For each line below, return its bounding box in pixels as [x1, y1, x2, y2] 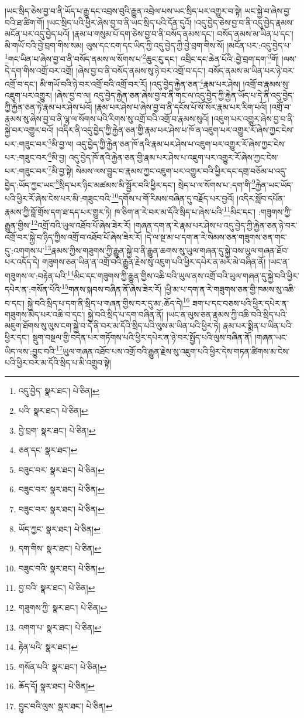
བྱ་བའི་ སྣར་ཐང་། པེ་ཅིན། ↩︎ [18, 581, 95, 594]
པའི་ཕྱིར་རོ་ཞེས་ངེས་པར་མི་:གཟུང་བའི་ [5, 192, 112, 204]
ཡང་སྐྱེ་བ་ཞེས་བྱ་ [244, 5, 291, 16]
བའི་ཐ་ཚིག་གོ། [5, 16, 44, 28]
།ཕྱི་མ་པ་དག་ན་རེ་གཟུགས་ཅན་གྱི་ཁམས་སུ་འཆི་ [164, 283, 296, 295]
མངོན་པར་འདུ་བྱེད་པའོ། [5, 28, 70, 40]
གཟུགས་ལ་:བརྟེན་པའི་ [5, 269, 67, 281]
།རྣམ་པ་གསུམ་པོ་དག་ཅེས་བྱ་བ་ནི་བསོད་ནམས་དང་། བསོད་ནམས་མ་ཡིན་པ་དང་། [72, 28, 293, 40]
